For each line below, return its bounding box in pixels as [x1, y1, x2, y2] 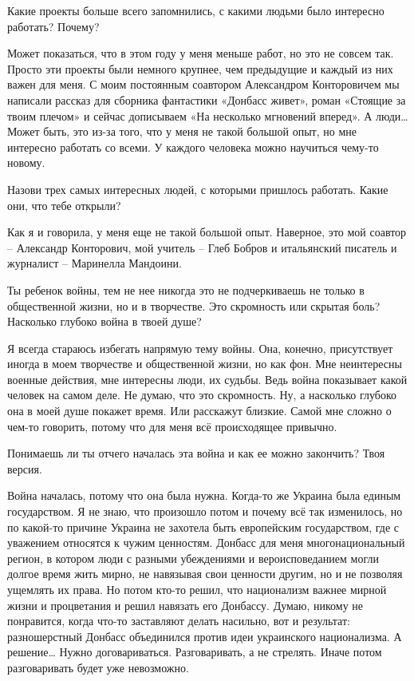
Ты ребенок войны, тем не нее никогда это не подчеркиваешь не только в [7, 281, 365, 298]
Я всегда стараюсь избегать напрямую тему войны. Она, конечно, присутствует [7, 339, 393, 356]
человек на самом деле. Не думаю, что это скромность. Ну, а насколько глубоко [7, 386, 397, 403]
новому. [7, 154, 45, 171]
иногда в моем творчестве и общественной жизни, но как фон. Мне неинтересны [7, 355, 402, 372]
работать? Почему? [7, 18, 100, 34]
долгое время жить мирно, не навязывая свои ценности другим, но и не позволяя [7, 565, 403, 582]
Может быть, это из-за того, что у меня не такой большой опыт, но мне [7, 123, 357, 140]
